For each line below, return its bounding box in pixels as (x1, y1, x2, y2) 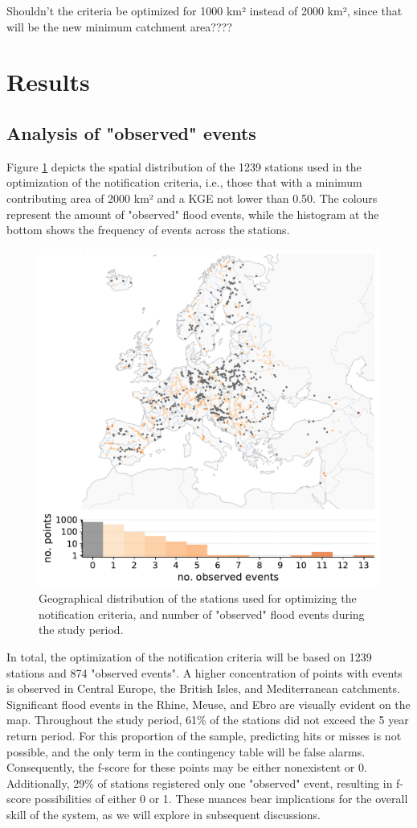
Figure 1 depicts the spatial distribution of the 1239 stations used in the (6, 158, 362, 175)
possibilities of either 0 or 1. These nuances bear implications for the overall (35, 790, 408, 807)
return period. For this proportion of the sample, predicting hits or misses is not (6, 727, 402, 744)
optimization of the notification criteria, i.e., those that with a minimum (6, 174, 362, 191)
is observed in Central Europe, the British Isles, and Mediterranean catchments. (6, 680, 400, 697)
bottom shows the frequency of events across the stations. (6, 221, 290, 238)
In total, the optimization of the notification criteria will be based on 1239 (6, 648, 372, 665)
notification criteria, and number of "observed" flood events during (39, 605, 365, 622)
